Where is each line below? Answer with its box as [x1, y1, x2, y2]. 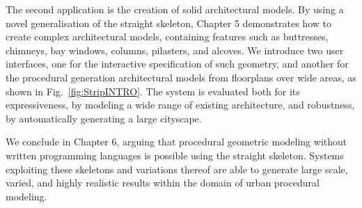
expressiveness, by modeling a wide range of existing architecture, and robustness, [6, 97, 355, 112]
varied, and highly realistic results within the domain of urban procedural [6, 175, 320, 190]
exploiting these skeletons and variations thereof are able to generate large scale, [6, 161, 348, 176]
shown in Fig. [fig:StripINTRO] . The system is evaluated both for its [6, 83, 300, 98]
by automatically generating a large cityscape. [6, 111, 202, 125]
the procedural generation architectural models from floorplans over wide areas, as [6, 70, 356, 84]
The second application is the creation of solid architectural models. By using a [6, 2, 344, 16]
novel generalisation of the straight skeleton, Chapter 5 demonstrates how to [6, 15, 331, 30]
